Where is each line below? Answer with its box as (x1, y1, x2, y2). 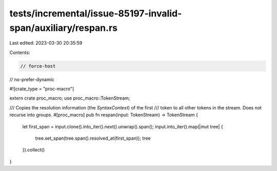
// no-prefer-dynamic (9, 76, 55, 82)
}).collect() (22, 147, 45, 153)
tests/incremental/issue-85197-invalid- (9, 8, 182, 19)
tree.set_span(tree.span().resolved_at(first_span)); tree (35, 135, 151, 141)
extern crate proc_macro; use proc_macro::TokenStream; (9, 95, 130, 101)
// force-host (20, 63, 56, 69)
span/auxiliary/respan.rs (9, 22, 118, 33)
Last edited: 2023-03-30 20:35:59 (9, 40, 83, 46)
